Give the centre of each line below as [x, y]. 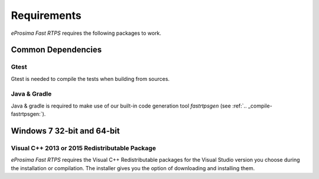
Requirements [46, 15]
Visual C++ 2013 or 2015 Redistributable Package [84, 148]
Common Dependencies [56, 50]
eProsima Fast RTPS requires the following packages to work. [86, 33]
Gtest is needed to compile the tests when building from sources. [90, 79]
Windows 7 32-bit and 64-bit [66, 131]
